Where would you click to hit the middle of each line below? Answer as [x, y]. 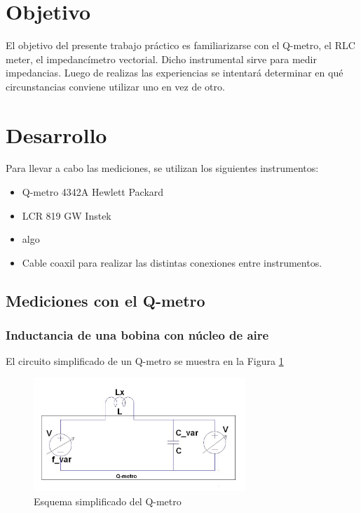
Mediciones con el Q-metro [105, 300]
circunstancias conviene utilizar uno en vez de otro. [115, 86]
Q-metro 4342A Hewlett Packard [93, 192]
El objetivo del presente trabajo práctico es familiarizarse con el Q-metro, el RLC [180, 45]
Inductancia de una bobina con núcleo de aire [137, 335]
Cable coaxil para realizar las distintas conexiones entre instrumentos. [172, 262]
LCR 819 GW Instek [67, 215]
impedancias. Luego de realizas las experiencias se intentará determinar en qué [175, 73]
